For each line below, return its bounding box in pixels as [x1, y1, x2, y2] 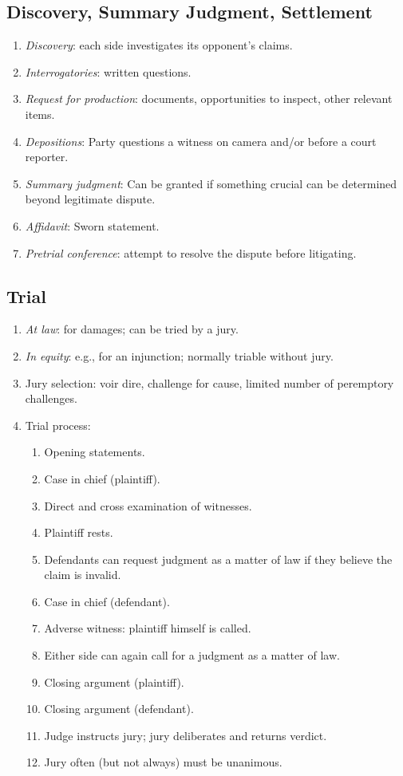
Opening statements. [44, 443, 145, 460]
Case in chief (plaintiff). [44, 470, 160, 486]
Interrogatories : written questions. [25, 63, 192, 80]
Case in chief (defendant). [44, 593, 170, 609]
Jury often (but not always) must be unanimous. [44, 754, 282, 770]
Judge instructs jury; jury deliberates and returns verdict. [44, 727, 327, 743]
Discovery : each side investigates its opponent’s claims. [25, 37, 293, 53]
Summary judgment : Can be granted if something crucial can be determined [25, 175, 397, 191]
